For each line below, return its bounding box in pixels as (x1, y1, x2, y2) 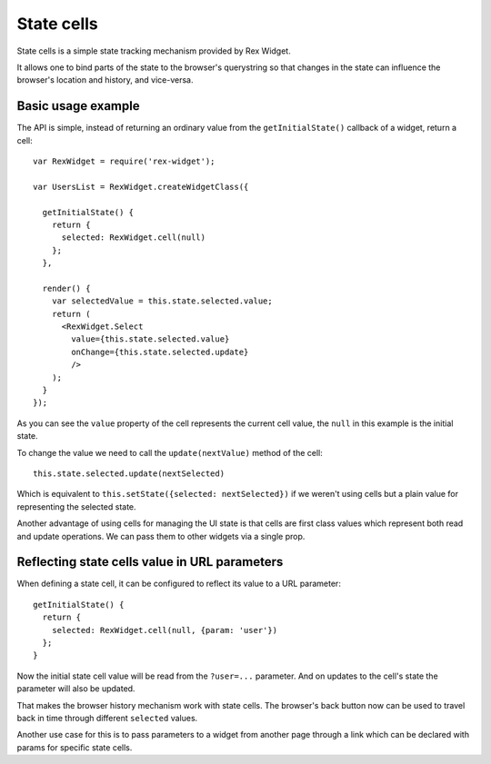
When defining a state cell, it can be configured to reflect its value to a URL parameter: (16, 578, 341, 590)
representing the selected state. (16, 501, 136, 512)
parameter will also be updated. (16, 683, 135, 694)
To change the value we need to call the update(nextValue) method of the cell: (16, 447, 323, 458)
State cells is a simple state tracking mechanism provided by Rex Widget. (16, 45, 291, 56)
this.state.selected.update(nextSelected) (33, 469, 225, 479)
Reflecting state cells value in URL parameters (16, 554, 284, 570)
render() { (42, 283, 91, 293)
